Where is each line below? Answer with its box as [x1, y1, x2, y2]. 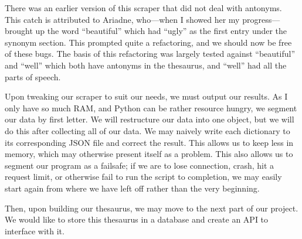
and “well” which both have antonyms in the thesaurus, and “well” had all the [5, 59, 287, 71]
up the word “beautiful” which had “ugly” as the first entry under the [35, 25, 287, 37]
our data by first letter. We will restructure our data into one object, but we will [5, 113, 294, 125]
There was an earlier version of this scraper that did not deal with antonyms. [5, 2, 282, 13]
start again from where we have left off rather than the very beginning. [5, 182, 260, 194]
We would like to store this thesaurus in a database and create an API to [5, 213, 269, 226]
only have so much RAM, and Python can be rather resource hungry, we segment [5, 101, 297, 114]
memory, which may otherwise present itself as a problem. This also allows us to [5, 148, 293, 160]
